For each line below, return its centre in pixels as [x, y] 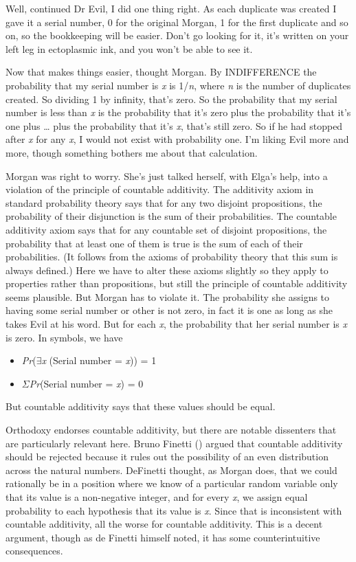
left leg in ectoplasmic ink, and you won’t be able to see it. [129, 48]
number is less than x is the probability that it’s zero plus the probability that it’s [178, 112]
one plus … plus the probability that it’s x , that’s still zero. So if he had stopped [174, 125]
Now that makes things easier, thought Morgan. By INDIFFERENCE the [161, 72]
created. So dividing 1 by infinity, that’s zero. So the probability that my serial [171, 99]
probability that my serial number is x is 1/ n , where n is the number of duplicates [178, 85]
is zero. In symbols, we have [64, 337]
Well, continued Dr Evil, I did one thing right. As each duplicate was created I [171, 8]
